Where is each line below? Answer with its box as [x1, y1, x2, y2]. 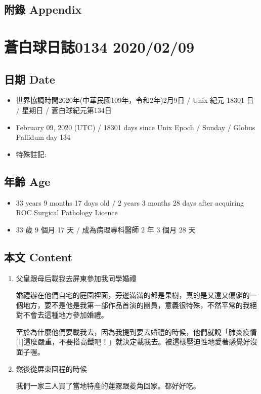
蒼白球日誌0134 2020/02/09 [4, 36, 195, 57]
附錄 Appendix [4, 2, 82, 17]
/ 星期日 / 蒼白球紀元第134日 [16, 104, 112, 115]
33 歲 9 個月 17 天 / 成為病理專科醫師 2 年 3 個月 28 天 [16, 224, 196, 234]
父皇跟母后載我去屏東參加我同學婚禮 [16, 272, 137, 283]
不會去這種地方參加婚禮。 [23, 309, 108, 320]
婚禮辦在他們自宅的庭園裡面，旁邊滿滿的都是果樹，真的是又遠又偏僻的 [16, 290, 250, 300]
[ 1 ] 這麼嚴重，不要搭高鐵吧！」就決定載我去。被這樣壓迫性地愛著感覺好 [16, 336, 250, 347]
